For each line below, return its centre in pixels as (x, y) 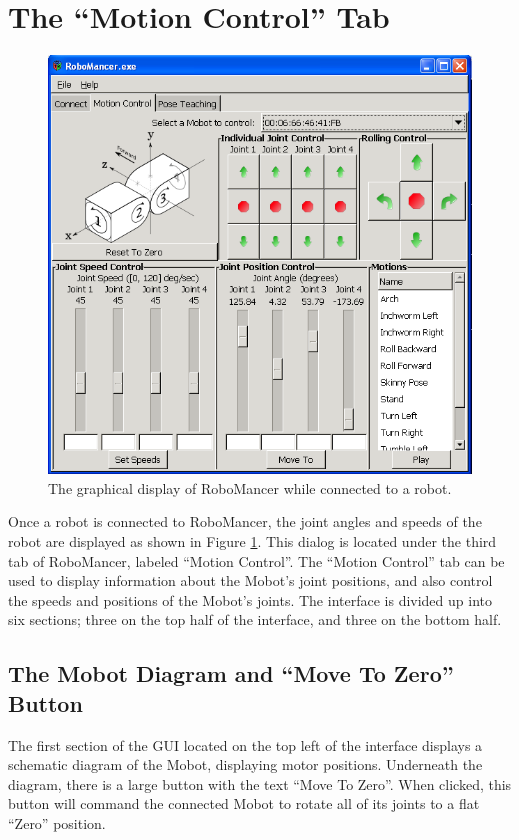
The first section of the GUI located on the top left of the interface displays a (245, 744)
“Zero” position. (57, 822)
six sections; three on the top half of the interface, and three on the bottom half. (255, 619)
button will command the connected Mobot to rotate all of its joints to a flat (244, 803)
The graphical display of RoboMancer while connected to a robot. (250, 487)
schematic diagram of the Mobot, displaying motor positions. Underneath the (245, 764)
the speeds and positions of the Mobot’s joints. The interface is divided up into (250, 599)
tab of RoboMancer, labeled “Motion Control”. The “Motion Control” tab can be (256, 560)
